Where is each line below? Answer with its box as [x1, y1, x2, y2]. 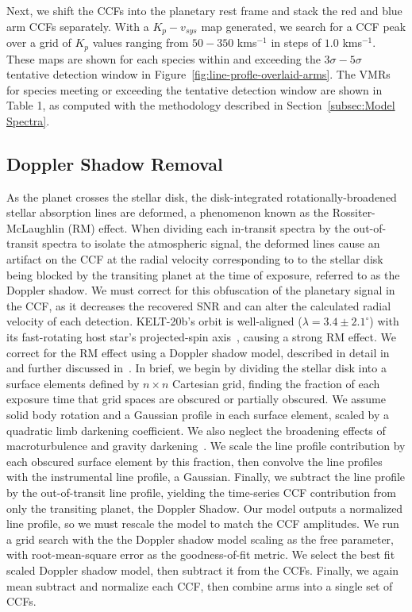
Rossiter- [332, 204, 375, 221]
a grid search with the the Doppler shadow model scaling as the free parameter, [6, 530, 394, 547]
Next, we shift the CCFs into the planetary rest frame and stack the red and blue [6, 2, 402, 18]
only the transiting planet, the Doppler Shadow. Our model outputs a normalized [6, 499, 403, 516]
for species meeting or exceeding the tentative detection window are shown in [6, 81, 383, 98]
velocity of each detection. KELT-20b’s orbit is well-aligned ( [6, 313, 302, 329]
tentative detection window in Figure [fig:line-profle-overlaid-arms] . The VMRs [6, 66, 391, 83]
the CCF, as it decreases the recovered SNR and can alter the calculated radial [6, 297, 391, 314]
